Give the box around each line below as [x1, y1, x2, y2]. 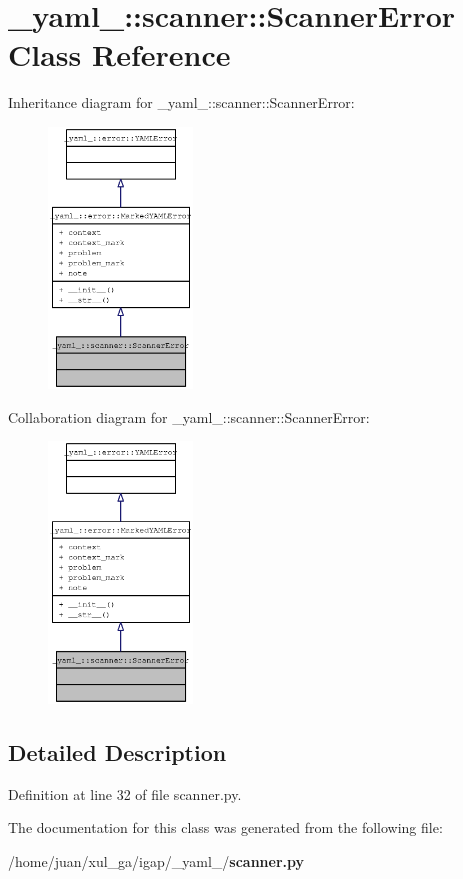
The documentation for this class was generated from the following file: [8, 817, 443, 838]
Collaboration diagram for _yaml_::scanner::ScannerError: [8, 406, 370, 427]
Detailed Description [8, 736, 227, 767]
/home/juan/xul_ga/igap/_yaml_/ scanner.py [8, 850, 305, 871]
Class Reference [8, 34, 231, 75]
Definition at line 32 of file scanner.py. [8, 783, 242, 804]
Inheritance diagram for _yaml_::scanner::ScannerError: [8, 92, 355, 113]
